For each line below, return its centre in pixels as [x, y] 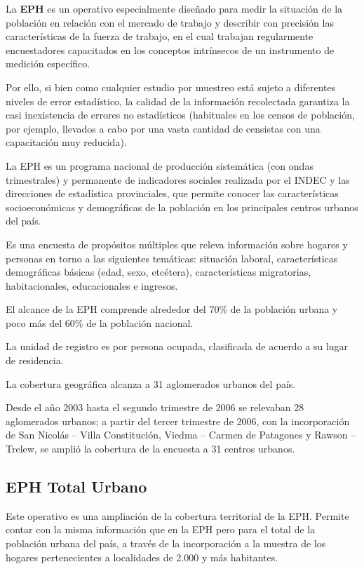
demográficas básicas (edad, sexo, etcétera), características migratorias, [159, 272]
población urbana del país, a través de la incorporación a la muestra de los [166, 543]
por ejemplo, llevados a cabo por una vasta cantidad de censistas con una [163, 128]
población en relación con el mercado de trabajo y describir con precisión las [170, 22]
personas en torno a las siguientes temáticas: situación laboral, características [172, 258]
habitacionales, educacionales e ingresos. [92, 285]
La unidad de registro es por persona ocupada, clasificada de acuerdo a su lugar [177, 346]
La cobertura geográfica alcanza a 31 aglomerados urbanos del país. [151, 383]
